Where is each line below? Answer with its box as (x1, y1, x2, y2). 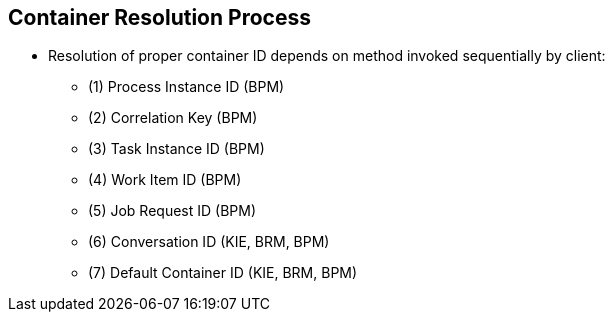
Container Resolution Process (8, 5, 311, 30)
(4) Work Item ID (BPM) (88, 171, 242, 189)
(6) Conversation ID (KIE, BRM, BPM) (88, 233, 330, 251)
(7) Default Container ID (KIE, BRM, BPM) (88, 264, 358, 282)
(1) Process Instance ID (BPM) (88, 78, 285, 96)
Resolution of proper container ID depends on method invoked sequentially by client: (48, 47, 606, 65)
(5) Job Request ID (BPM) (88, 202, 256, 220)
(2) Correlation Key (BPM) (88, 109, 258, 127)
